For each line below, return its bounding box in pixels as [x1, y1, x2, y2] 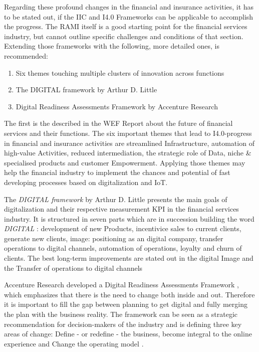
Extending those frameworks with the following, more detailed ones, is [4, 41, 219, 51]
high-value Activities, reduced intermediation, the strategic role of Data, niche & [4, 147, 251, 158]
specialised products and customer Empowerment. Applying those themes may [4, 157, 245, 167]
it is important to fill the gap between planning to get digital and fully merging [4, 299, 247, 309]
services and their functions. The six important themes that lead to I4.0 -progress [4, 127, 252, 138]
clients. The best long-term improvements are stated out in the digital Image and [4, 253, 253, 263]
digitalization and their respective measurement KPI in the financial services [4, 204, 239, 214]
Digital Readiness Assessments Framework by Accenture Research [16, 101, 218, 111]
